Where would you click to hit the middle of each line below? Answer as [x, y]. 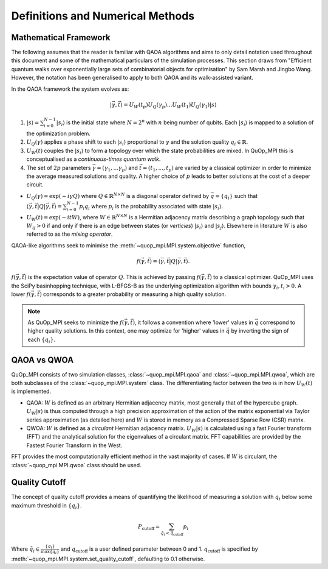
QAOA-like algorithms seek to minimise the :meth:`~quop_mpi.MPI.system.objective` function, [128, 245]
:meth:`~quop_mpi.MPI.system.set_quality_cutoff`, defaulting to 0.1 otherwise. [108, 559]
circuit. [35, 185]
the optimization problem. [59, 133]
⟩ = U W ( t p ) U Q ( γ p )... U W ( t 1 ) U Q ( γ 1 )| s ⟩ [169, 105]
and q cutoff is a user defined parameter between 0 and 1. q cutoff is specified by [159, 550]
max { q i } [50, 552]
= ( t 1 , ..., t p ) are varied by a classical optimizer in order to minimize [227, 168]
